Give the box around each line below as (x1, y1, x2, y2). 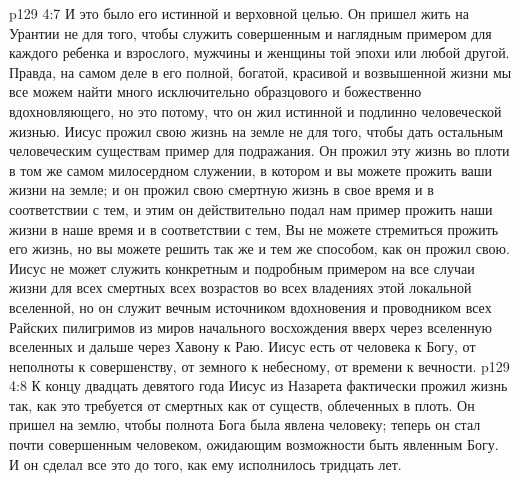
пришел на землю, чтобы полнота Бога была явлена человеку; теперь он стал (9, 414, 481, 435)
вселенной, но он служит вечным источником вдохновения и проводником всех (9, 296, 492, 317)
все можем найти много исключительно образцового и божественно (9, 81, 422, 102)
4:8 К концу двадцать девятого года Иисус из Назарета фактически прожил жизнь (9, 375, 508, 396)
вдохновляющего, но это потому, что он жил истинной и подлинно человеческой (9, 100, 502, 121)
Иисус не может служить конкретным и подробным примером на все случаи (9, 257, 475, 278)
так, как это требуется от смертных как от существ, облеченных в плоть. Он (9, 394, 475, 415)
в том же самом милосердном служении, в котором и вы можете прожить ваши (9, 159, 493, 180)
